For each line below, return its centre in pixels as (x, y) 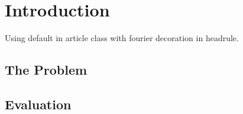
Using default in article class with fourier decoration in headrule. (122, 38)
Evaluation (38, 104)
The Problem (46, 70)
